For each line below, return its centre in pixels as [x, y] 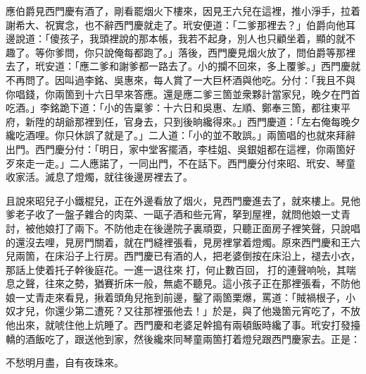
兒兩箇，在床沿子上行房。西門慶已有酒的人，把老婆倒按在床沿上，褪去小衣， [183, 256]
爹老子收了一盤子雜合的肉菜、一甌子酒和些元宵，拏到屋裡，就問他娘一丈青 [178, 214]
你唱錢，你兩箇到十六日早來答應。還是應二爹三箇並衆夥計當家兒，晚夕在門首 [183, 93]
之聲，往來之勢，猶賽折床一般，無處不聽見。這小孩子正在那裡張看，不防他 [188, 283]
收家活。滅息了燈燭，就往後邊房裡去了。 [99, 177]
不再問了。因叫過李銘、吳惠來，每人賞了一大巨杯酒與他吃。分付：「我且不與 [181, 79]
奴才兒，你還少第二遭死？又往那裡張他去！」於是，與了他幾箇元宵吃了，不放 [183, 311]
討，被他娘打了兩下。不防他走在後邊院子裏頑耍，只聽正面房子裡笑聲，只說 [178, 228]
